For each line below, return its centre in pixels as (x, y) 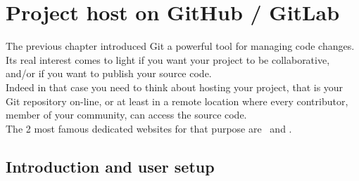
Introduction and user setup (110, 166)
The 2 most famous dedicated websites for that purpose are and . (149, 128)
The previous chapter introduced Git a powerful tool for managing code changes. (180, 46)
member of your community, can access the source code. (126, 115)
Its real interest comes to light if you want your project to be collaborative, (168, 59)
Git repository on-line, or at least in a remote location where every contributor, (177, 101)
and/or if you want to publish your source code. (109, 73)
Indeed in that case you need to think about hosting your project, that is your (175, 87)
